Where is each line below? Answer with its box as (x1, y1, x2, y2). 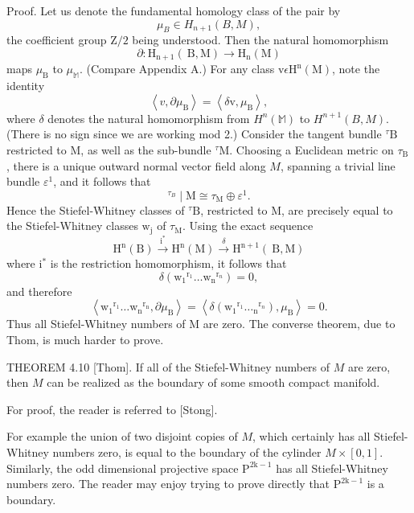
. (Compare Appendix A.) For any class (79, 60, 275, 77)
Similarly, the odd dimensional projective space (6, 459, 239, 476)
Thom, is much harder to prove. (6, 331, 164, 348)
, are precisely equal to (281, 201, 393, 218)
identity (6, 77, 45, 94)
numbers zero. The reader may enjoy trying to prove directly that (6, 475, 330, 492)
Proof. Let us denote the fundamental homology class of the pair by (6, 2, 341, 18)
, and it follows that (53, 173, 151, 190)
